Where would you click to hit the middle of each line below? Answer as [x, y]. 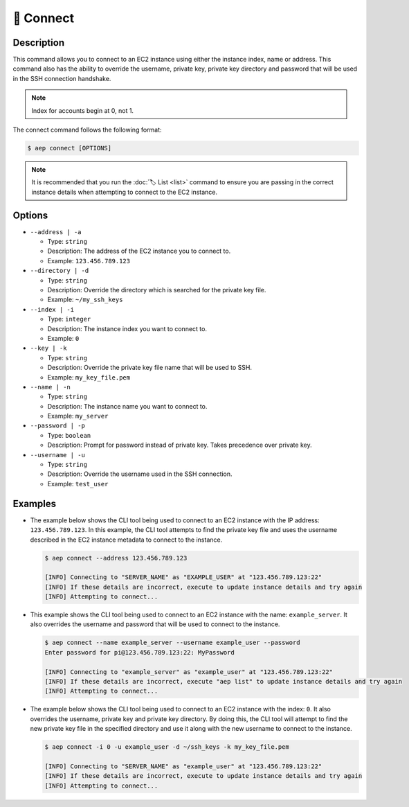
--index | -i [52, 309]
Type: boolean [69, 435]
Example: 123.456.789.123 [89, 260]
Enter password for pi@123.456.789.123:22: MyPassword [139, 652]
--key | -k [48, 348]
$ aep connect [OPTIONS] [70, 148]
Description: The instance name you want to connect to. [127, 406]
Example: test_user [78, 484]
